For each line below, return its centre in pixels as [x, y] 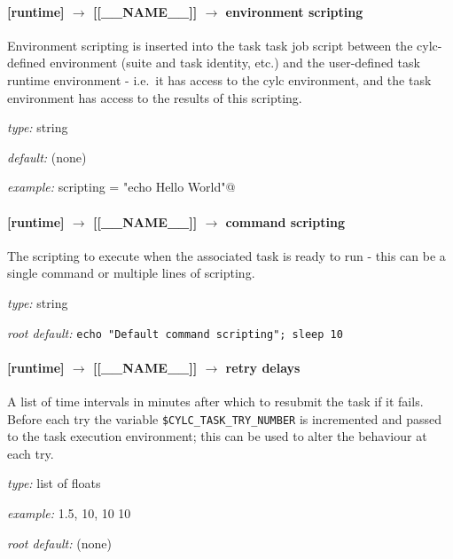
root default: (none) [59, 543]
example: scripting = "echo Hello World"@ [121, 187]
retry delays [263, 367]
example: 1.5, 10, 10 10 [69, 513]
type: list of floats [54, 483]
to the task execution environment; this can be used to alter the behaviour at [217, 436]
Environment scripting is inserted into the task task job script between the [210, 45]
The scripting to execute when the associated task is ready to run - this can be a [226, 255]
